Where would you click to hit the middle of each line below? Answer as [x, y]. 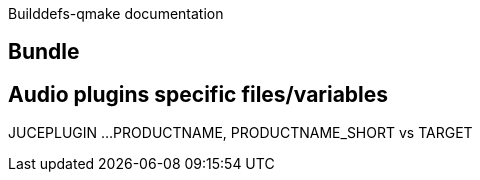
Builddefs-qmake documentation [116, 13]
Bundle [44, 52]
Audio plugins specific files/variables [198, 94]
